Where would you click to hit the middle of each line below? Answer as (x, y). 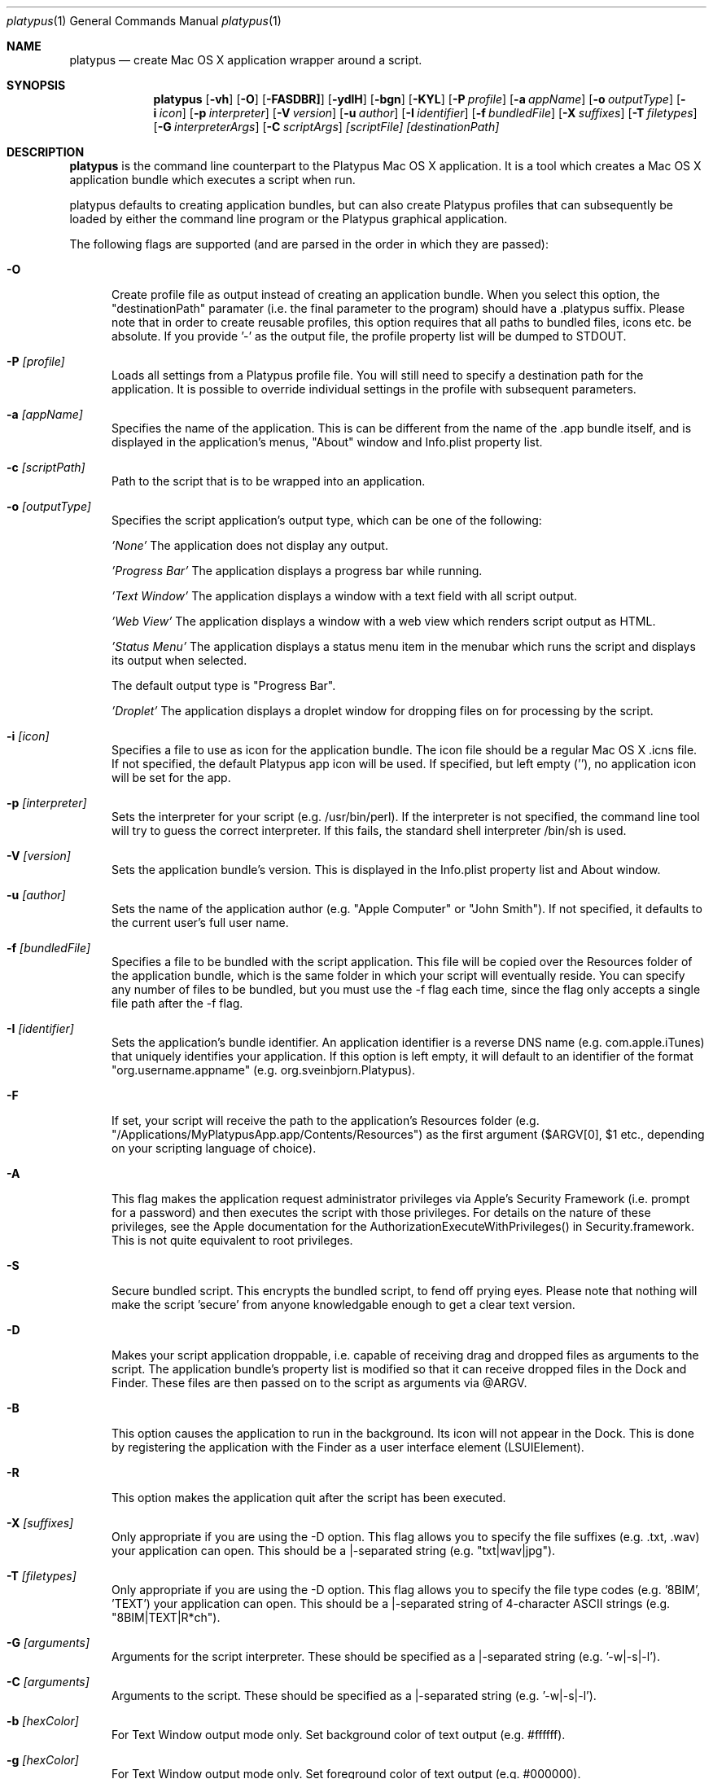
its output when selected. (179, 660)
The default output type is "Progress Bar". (224, 685)
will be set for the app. (171, 777)
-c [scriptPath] (46, 467)
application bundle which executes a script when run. (212, 180)
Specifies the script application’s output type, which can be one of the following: (327, 520)
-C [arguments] (48, 1682)
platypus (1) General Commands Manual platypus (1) (144, 21)
